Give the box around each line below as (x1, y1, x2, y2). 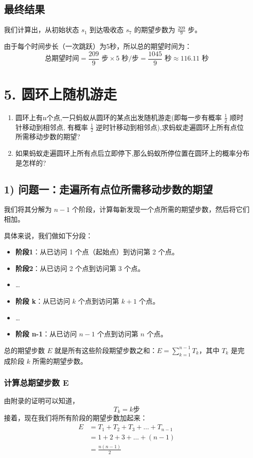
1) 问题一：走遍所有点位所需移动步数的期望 (4, 181, 213, 196)
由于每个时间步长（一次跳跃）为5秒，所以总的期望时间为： (4, 41, 192, 51)
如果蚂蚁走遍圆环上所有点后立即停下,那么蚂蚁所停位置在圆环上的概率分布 (15, 148, 250, 158)
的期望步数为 (134, 24, 175, 35)
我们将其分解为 (4, 204, 52, 214)
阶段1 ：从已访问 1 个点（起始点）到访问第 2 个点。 (15, 247, 179, 257)
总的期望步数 (4, 345, 45, 355)
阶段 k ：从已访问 (15, 296, 70, 306)
